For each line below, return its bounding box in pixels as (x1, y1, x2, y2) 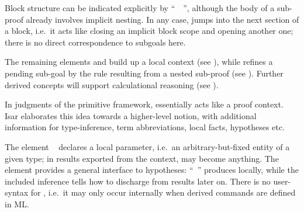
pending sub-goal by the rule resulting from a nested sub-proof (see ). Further (5, 67, 284, 79)
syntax (5, 186, 29, 199)
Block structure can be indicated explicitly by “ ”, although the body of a (5, 2, 275, 13)
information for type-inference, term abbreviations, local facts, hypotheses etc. (5, 121, 285, 133)
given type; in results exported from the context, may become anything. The (5, 152, 279, 164)
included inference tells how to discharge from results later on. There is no (5, 175, 271, 187)
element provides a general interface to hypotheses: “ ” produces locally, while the (5, 164, 299, 176)
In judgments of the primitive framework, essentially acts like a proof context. (5, 98, 284, 110)
